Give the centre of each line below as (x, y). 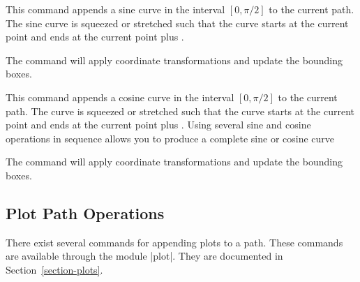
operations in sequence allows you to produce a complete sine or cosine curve (170, 138)
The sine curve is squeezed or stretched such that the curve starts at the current (177, 23)
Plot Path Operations (85, 213)
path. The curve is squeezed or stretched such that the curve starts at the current (180, 111)
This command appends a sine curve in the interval (115, 9)
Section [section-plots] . (54, 269)
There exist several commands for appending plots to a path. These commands (174, 242)
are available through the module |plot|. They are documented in (144, 256)
